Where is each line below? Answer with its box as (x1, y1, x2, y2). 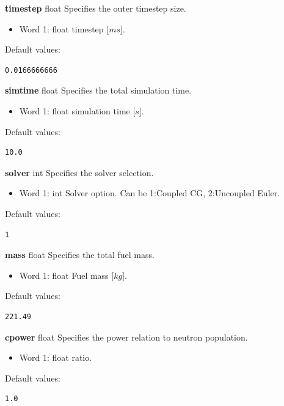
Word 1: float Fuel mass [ (19, 268, 114, 281)
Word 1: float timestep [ (19, 22, 109, 35)
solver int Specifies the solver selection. (5, 166, 154, 179)
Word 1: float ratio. (19, 351, 92, 364)
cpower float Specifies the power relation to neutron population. (5, 330, 248, 343)
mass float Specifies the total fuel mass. (5, 248, 155, 261)
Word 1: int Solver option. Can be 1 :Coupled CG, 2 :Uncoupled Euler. (19, 186, 280, 199)
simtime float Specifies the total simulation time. (5, 84, 192, 97)
